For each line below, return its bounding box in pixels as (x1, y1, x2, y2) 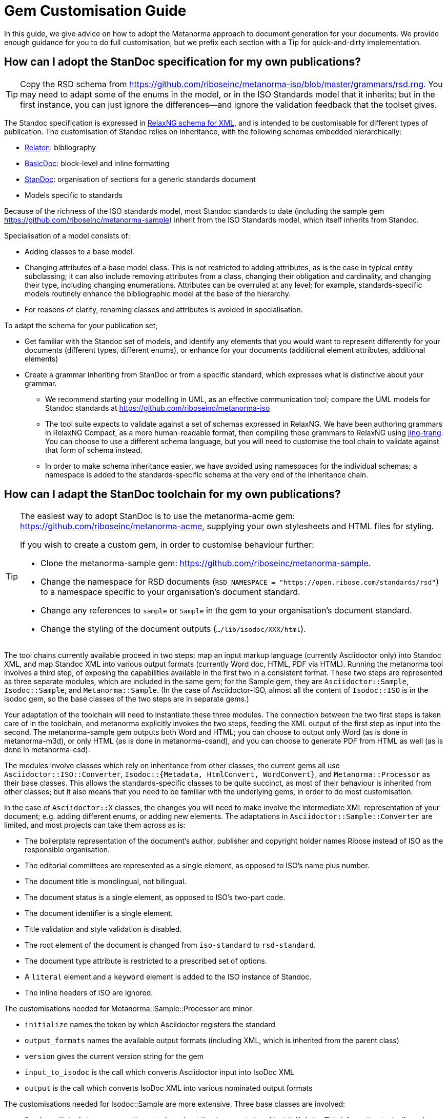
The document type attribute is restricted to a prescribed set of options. (25, 956, 267, 966)
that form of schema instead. (45, 445, 143, 454)
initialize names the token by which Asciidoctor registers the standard (25, 1020, 275, 1029)
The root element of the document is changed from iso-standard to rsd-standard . (25, 941, 316, 950)
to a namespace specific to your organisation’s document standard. (40, 587, 300, 597)
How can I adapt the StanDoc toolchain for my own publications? (4, 488, 341, 501)
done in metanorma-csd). (4, 745, 90, 754)
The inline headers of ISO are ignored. (25, 988, 153, 997)
